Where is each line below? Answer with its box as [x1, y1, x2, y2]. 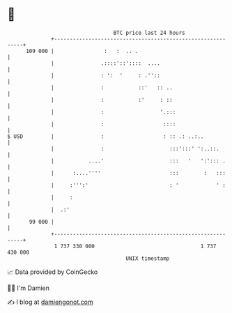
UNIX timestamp [125, 254, 170, 262]
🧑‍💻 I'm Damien [7, 284, 50, 292]
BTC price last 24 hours [113, 29, 186, 36]
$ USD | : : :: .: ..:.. [7, 132, 204, 140]
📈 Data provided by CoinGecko [7, 268, 98, 276]
